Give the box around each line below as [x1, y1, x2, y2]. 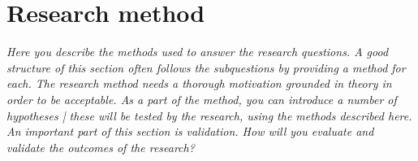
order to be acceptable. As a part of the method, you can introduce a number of [6, 90, 397, 107]
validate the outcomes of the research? [6, 138, 195, 155]
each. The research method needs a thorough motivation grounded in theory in [6, 75, 392, 92]
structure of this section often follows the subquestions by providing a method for [6, 59, 406, 76]
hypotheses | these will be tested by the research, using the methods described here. [6, 107, 412, 124]
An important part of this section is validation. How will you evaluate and [6, 123, 374, 140]
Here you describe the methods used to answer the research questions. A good [6, 43, 389, 60]
